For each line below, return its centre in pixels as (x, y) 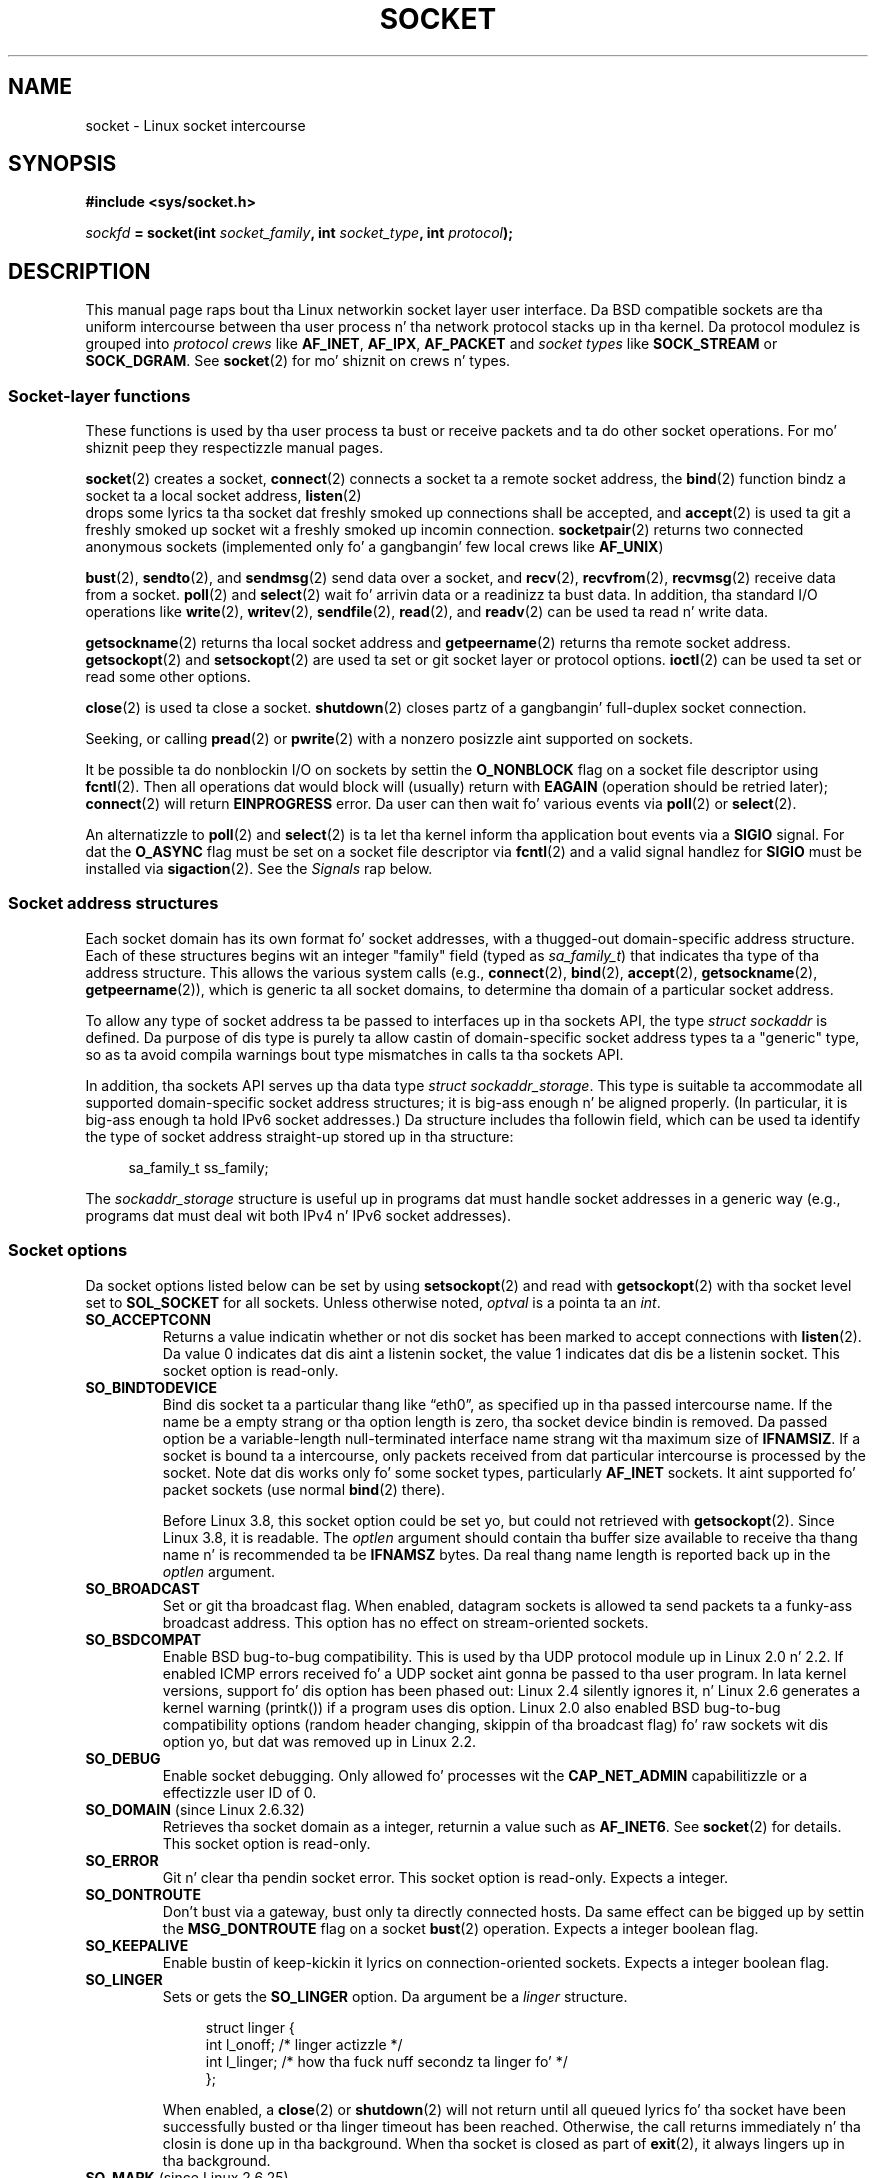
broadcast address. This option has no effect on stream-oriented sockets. (405, 1622)
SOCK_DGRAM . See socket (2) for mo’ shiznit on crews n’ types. (298, 361)
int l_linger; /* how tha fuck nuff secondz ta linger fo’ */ (386, 2061)
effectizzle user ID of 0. (239, 1792)
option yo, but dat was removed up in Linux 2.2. (319, 1741)
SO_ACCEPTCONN (148, 1319)
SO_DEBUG (123, 1758)
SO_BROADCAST (142, 1588)
